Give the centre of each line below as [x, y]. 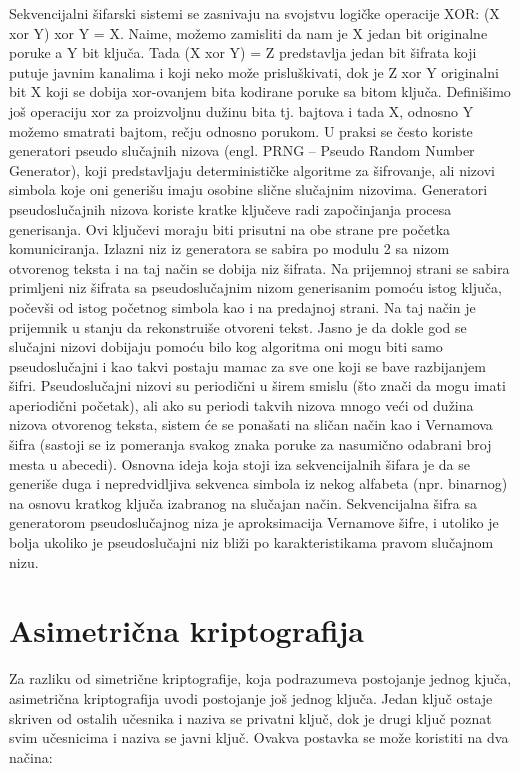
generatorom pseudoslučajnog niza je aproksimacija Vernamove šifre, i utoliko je [254, 522]
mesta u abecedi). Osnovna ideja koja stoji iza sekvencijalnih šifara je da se [239, 463]
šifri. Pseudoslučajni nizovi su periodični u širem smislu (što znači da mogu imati [257, 385]
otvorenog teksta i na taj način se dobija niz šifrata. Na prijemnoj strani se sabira [259, 267]
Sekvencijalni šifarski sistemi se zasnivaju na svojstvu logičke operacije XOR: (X [254, 13]
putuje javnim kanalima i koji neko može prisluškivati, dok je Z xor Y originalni [254, 71]
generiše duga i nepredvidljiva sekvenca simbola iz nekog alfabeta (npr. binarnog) [258, 483]
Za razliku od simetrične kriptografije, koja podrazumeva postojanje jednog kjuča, [260, 678]
